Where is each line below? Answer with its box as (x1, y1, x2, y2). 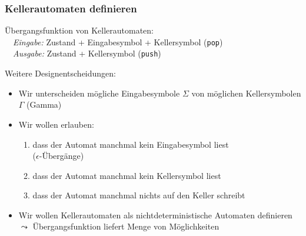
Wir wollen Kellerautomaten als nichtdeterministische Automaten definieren (18, 208, 292, 221)
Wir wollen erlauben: (18, 118, 94, 130)
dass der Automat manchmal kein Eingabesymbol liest (32, 138, 229, 150)
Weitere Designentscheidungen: (5, 67, 116, 79)
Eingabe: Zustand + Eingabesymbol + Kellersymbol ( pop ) (13, 35, 223, 48)
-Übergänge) (39, 149, 84, 162)
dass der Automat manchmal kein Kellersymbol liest (32, 169, 221, 181)
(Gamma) (26, 98, 62, 111)
